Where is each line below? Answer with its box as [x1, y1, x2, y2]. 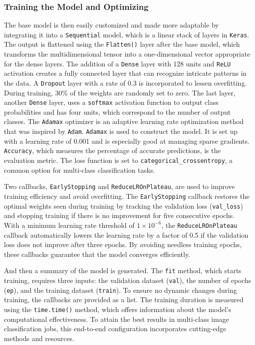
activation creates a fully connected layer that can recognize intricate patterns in [4, 68, 247, 78]
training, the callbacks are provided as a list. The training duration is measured [4, 294, 244, 305]
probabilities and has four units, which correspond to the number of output [4, 106, 231, 117]
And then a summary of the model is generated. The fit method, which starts [4, 265, 242, 276]
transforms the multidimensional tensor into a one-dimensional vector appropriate [4, 49, 251, 59]
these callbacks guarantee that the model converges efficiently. [4, 249, 191, 259]
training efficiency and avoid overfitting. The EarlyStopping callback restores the [4, 190, 250, 201]
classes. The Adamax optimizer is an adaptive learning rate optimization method [4, 116, 244, 126]
